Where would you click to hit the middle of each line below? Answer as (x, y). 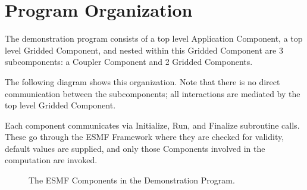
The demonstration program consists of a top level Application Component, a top (154, 38)
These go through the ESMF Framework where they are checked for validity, (145, 137)
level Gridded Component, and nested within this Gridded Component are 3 (144, 50)
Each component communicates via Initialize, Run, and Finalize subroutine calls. (152, 125)
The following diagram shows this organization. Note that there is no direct (142, 81)
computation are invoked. (51, 160)
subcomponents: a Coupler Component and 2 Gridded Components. (129, 62)
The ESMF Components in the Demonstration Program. (132, 180)
